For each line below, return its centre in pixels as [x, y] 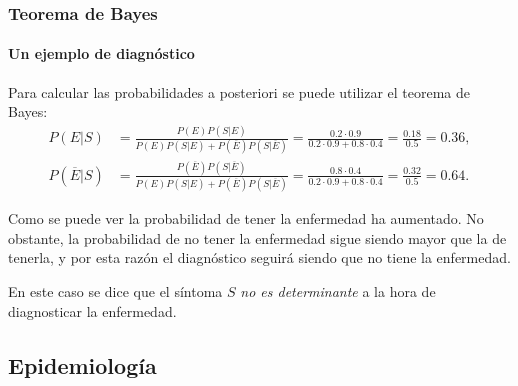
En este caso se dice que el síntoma [115, 290]
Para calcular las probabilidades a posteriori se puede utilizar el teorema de [239, 91]
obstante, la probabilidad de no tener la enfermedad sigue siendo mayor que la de [257, 237]
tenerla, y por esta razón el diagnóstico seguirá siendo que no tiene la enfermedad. [259, 257]
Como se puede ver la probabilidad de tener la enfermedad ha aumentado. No [246, 218]
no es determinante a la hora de [338, 290]
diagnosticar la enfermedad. [92, 310]
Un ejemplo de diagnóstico [101, 53]
